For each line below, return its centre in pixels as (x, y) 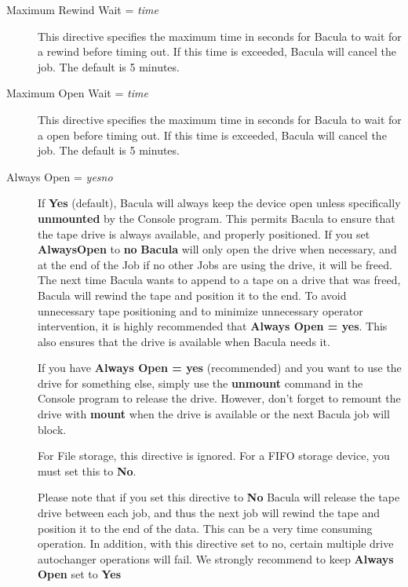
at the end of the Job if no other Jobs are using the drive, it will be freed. (215, 264)
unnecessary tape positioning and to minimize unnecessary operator (200, 310)
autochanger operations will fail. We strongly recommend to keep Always (216, 558)
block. (52, 429)
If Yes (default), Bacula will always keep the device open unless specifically (219, 203)
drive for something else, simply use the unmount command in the (200, 383)
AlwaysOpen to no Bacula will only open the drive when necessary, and (217, 249)
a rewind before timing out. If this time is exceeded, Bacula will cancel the (217, 51)
